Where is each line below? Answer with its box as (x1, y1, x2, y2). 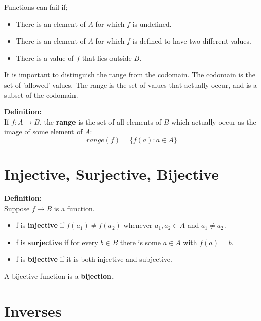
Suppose (4, 203, 30, 213)
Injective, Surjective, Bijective (4, 164, 219, 184)
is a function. (54, 203, 95, 213)
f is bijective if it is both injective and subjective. (16, 254, 172, 264)
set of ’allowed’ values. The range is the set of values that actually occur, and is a (4, 79, 257, 90)
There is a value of (16, 52, 74, 63)
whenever (123, 220, 153, 230)
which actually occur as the (171, 116, 256, 127)
